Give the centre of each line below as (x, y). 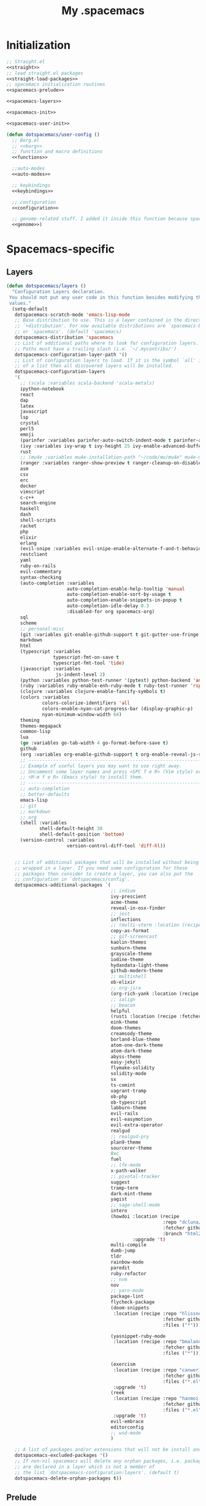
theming (30, 720)
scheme (28, 623)
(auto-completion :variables (57, 583)
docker (28, 486)
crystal (30, 423)
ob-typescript (129, 1102)
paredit (120, 1268)
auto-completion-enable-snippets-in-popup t (124, 600)
